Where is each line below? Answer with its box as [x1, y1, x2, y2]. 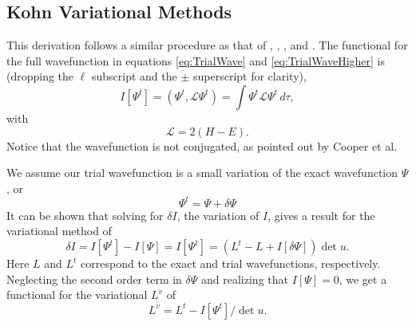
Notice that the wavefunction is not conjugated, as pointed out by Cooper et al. [6, 137, 398, 154]
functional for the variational [6, 286, 148, 303]
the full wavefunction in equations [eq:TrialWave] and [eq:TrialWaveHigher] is [6, 52, 386, 69]
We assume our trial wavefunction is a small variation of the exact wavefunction [6, 164, 398, 181]
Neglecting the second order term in [6, 270, 182, 287]
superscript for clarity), [192, 68, 307, 84]
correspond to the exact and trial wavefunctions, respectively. [81, 255, 381, 272]
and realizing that [201, 270, 288, 287]
